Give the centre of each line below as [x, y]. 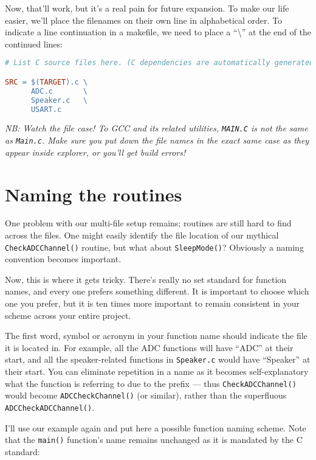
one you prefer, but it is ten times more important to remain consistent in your [153, 303]
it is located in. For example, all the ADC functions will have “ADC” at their [149, 347]
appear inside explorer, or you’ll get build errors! [95, 152]
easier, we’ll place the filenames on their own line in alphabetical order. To [144, 20]
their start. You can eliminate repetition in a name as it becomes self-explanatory [157, 371]
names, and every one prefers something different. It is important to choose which [157, 291]
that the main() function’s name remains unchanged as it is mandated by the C [154, 440]
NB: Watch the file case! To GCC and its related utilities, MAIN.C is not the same [156, 128]
